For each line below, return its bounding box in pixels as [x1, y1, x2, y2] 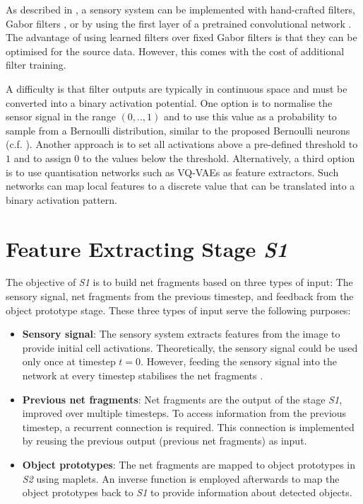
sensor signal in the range [6, 109, 116, 124]
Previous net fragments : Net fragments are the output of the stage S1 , [22, 391, 343, 406]
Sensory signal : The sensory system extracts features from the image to [22, 326, 340, 341]
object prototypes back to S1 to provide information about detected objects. [22, 485, 352, 500]
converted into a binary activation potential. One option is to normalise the [6, 95, 333, 110]
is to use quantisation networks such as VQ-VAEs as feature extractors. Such [6, 164, 339, 179]
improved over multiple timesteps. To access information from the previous [22, 406, 347, 420]
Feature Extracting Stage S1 [6, 234, 288, 263]
